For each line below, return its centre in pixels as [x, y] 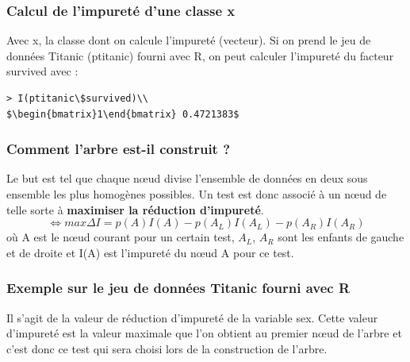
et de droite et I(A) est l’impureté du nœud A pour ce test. [150, 252]
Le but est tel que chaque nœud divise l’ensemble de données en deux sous [187, 178]
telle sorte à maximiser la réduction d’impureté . [135, 209]
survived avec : [42, 71]
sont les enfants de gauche [341, 237]
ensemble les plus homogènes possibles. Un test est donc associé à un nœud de [197, 194]
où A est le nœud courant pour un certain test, [121, 237]
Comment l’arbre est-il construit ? [119, 149]
